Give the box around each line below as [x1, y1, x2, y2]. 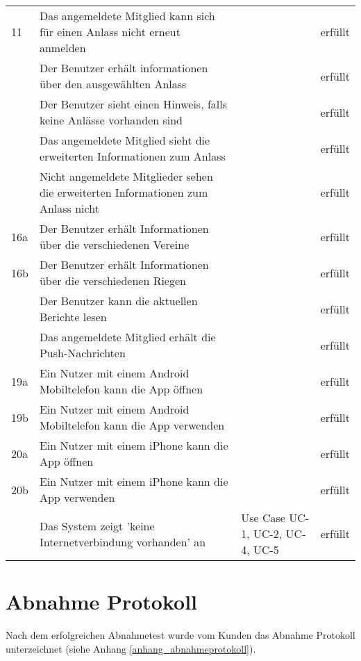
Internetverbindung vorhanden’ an [39, 533, 206, 550]
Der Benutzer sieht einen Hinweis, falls [39, 96, 228, 112]
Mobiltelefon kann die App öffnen [39, 381, 203, 397]
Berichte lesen [39, 309, 107, 325]
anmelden [39, 40, 86, 56]
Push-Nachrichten [39, 345, 126, 361]
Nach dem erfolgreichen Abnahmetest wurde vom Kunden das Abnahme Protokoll [6, 628, 355, 642]
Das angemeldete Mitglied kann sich [39, 8, 215, 24]
